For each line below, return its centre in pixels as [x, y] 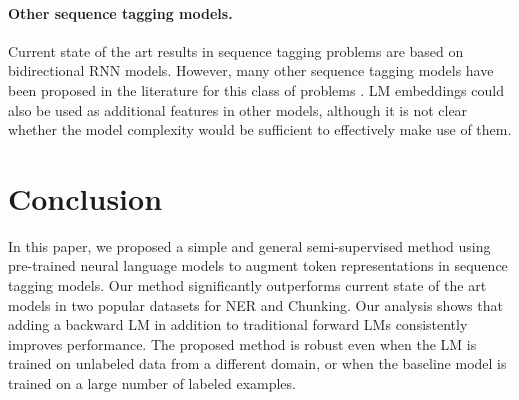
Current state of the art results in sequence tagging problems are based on [236, 50]
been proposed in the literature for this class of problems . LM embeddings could [256, 89]
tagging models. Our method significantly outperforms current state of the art [247, 285]
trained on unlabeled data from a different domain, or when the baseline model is [257, 363]
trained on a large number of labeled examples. [152, 383]
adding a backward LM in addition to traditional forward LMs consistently [238, 324]
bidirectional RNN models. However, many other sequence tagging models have [251, 70]
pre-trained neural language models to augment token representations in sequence [258, 265]
